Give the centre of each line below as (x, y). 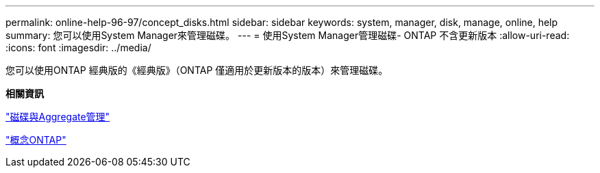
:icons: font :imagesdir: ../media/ (78, 48)
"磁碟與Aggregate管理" (58, 117)
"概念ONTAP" (36, 140)
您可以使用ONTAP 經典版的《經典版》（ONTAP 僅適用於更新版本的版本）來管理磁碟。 (197, 70)
